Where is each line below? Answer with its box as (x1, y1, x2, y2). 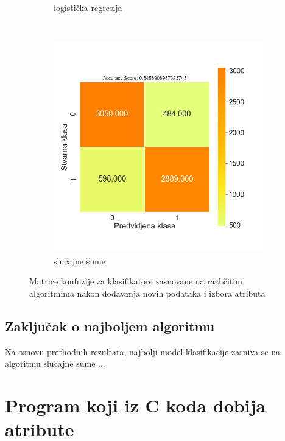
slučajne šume (54, 254, 105, 267)
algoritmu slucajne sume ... (5, 357, 105, 370)
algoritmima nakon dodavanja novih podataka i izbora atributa (29, 286, 266, 299)
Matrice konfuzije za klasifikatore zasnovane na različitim (29, 275, 242, 288)
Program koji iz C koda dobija (5, 393, 266, 418)
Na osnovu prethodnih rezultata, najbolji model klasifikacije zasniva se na (5, 345, 280, 358)
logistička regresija (54, 1, 122, 13)
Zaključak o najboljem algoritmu (5, 316, 215, 335)
